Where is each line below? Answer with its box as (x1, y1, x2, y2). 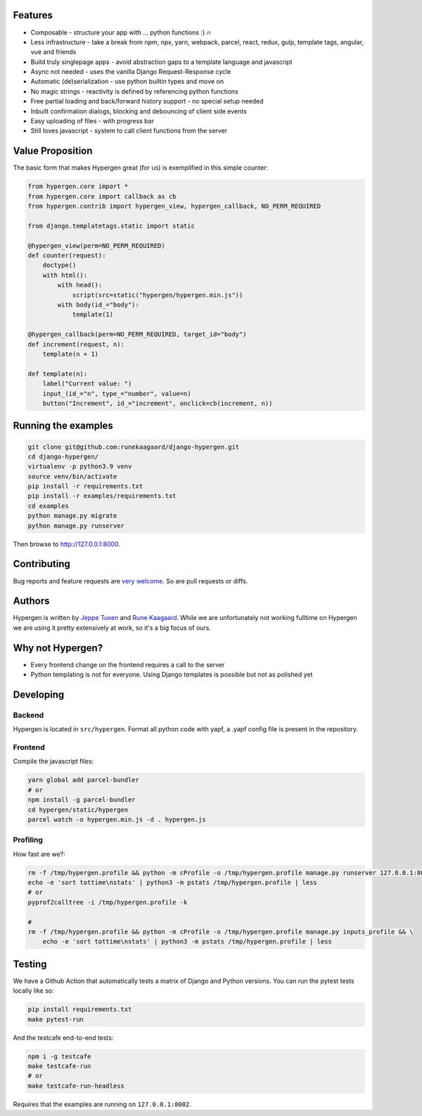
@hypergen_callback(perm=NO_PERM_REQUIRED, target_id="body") (27, 330, 247, 338)
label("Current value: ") (42, 380, 132, 387)
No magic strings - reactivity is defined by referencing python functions (30, 87, 238, 95)
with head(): (57, 281, 103, 289)
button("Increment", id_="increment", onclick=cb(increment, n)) (42, 399, 273, 407)
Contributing (13, 558, 70, 570)
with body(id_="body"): (57, 301, 140, 309)
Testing (13, 958, 47, 970)
